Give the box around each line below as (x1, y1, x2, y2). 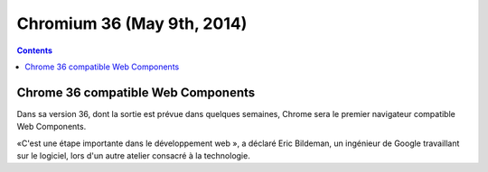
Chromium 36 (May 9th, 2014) (16, 14, 248, 33)
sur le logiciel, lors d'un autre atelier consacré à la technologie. (16, 150, 250, 161)
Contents (16, 45, 53, 56)
